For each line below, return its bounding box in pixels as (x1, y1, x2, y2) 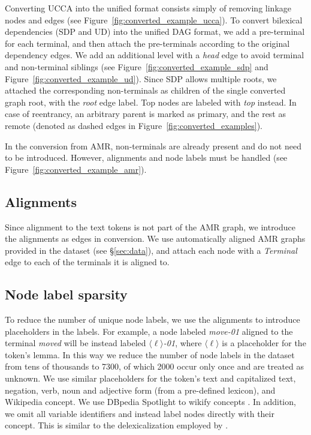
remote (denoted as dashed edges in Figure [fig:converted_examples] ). (5, 119, 262, 131)
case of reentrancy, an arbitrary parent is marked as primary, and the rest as (5, 107, 286, 120)
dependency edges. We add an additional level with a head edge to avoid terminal (5, 49, 304, 61)
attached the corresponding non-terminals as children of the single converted (5, 84, 286, 97)
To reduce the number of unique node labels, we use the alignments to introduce (5, 313, 300, 326)
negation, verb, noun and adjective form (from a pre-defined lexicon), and (5, 383, 276, 396)
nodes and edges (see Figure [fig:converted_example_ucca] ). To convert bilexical (5, 13, 303, 26)
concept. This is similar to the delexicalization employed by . (5, 419, 228, 431)
